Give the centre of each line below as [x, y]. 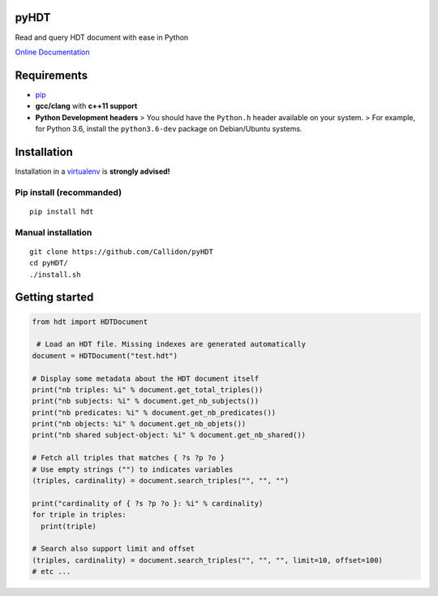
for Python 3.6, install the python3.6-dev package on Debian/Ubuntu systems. [169, 128]
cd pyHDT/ [49, 263]
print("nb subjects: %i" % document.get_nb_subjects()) [146, 401]
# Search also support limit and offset [113, 549]
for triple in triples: [79, 515]
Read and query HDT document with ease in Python [102, 37]
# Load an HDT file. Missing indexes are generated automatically [172, 344]
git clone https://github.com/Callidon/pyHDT [122, 251]
